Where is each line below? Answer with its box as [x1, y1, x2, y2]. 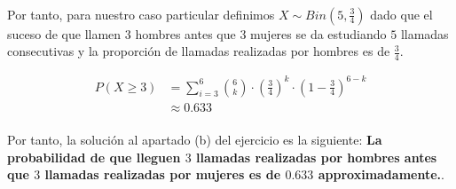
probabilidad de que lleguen [7, 147, 181, 166]
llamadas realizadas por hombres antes [196, 147, 437, 166]
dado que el [370, 4, 433, 23]
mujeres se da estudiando [250, 24, 387, 43]
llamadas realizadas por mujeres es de [44, 165, 281, 184]
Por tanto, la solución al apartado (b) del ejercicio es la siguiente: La [7, 130, 382, 149]
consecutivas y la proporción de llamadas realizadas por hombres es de [7, 42, 390, 60]
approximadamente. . [318, 165, 444, 184]
